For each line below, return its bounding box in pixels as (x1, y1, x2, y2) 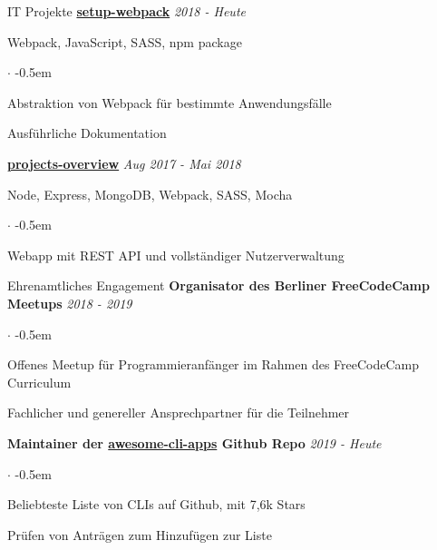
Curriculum (7, 372, 72, 391)
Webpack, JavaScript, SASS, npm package (7, 32, 242, 51)
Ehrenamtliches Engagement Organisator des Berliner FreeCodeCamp (7, 276, 430, 295)
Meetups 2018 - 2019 (7, 293, 132, 312)
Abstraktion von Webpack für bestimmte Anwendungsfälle (7, 93, 332, 112)
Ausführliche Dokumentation (7, 123, 167, 142)
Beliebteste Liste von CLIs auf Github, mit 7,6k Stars (7, 495, 306, 514)
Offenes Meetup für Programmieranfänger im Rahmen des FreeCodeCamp (7, 355, 420, 374)
